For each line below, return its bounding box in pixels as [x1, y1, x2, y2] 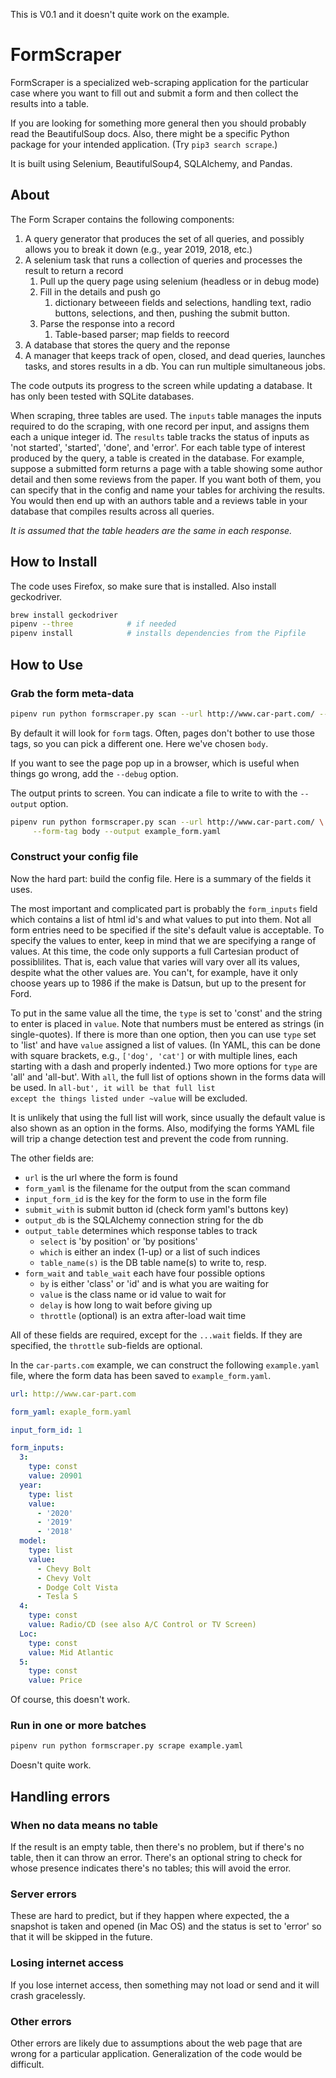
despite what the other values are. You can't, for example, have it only [10, 966, 298, 978]
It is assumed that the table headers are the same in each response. [10, 524, 293, 536]
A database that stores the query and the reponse [24, 339, 231, 351]
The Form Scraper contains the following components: [10, 213, 235, 225]
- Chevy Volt [36, 1573, 92, 1583]
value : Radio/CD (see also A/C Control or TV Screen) [28, 1620, 257, 1630]
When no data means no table [10, 1818, 159, 1832]
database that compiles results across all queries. [10, 505, 215, 517]
